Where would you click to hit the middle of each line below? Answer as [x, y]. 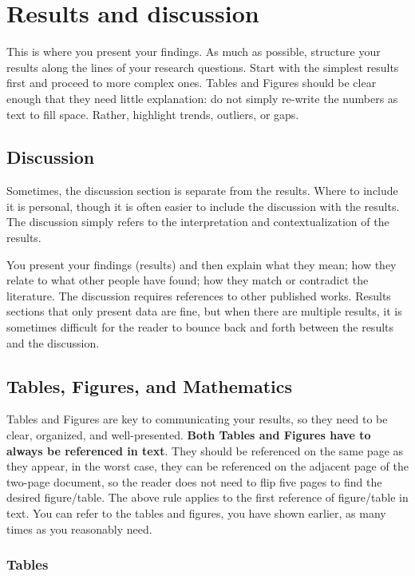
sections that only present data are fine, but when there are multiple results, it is [204, 311]
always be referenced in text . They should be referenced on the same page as [205, 450]
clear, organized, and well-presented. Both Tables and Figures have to [189, 435]
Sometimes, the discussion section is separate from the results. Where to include [202, 191]
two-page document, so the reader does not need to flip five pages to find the [194, 481]
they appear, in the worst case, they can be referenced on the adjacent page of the [207, 466]
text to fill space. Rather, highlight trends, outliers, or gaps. [153, 114]
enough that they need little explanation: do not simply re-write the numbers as [202, 98]
